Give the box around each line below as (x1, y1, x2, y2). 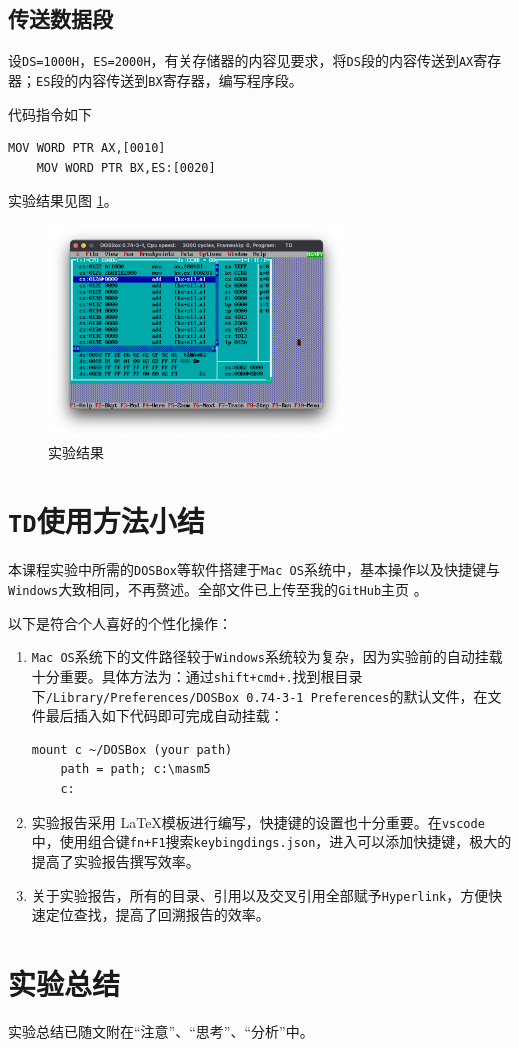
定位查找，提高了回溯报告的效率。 (45, 904, 270, 925)
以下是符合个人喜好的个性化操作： (8, 612, 232, 633)
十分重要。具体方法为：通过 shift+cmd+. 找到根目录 (31, 665, 363, 686)
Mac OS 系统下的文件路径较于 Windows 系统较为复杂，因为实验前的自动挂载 (31, 646, 503, 667)
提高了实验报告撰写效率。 (31, 850, 200, 871)
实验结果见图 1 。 (8, 190, 118, 211)
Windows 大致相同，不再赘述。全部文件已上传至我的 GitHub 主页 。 (8, 579, 428, 600)
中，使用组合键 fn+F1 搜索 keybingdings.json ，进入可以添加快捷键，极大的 (31, 831, 512, 852)
